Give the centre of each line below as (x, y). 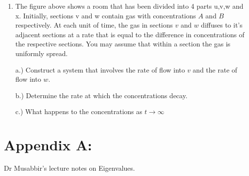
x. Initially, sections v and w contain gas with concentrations (106, 15)
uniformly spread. (41, 53)
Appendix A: (48, 145)
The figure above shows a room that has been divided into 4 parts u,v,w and (129, 6)
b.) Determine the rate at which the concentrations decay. (101, 95)
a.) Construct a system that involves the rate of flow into (100, 69)
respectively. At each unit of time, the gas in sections (94, 25)
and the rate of (215, 69)
